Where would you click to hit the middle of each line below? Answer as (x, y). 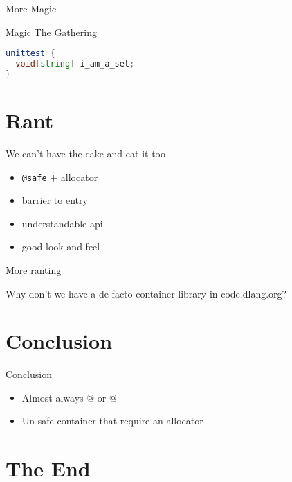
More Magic (31, 8)
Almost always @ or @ (69, 397)
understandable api (62, 223)
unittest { (30, 54)
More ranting (34, 269)
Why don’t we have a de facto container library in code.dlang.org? (146, 293)
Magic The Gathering (51, 32)
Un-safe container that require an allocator (112, 421)
